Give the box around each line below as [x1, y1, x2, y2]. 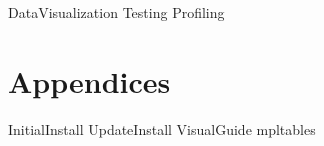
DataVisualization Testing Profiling [8, 2, 225, 22]
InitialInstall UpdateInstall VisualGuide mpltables [8, 118, 316, 139]
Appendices [8, 60, 171, 101]
